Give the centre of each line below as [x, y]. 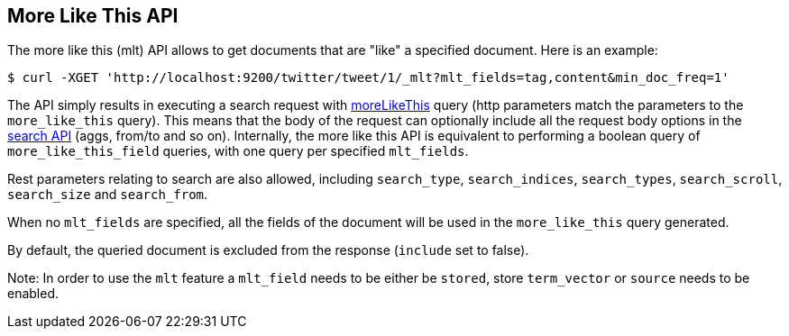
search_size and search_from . [108, 195]
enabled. [33, 294]
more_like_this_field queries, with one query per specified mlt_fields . [238, 151]
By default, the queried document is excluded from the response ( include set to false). [268, 250]
